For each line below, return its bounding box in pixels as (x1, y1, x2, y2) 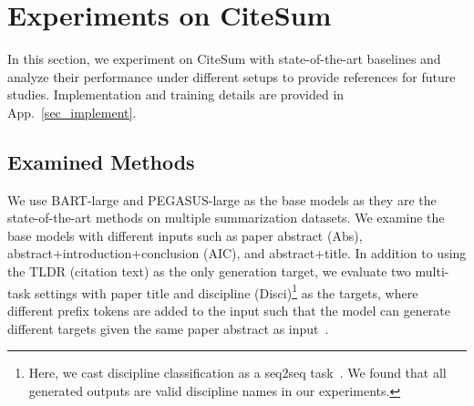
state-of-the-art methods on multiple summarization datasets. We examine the (7, 208, 445, 227)
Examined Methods (7, 147, 195, 175)
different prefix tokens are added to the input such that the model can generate (7, 300, 451, 319)
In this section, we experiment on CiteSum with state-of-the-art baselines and (7, 49, 441, 68)
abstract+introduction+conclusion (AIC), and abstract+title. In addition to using (7, 244, 467, 263)
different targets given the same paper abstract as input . (7, 318, 329, 338)
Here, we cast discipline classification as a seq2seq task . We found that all (28, 363, 447, 382)
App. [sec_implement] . (7, 102, 137, 121)
